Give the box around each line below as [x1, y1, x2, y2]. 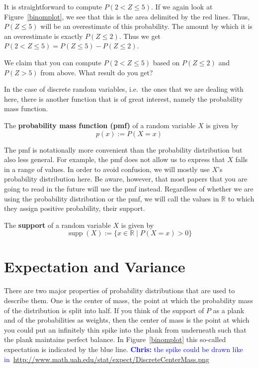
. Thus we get [119, 30, 161, 41]
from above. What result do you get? [40, 67, 153, 77]
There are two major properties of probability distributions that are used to [4, 285, 235, 296]
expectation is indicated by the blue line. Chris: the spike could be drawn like [4, 344, 243, 354]
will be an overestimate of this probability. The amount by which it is [40, 21, 253, 31]
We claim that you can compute [4, 57, 101, 67]
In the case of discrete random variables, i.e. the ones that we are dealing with [4, 84, 244, 94]
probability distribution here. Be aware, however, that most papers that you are [4, 174, 248, 184]
